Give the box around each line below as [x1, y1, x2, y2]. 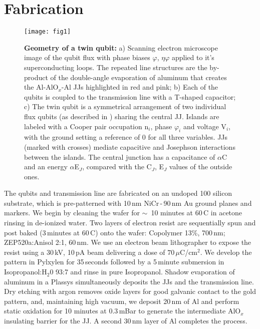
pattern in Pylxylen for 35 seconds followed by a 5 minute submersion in [4, 256, 224, 267]
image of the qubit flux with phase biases [24, 52, 150, 63]
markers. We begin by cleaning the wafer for [4, 207, 140, 218]
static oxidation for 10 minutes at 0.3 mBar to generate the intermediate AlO [4, 305, 241, 316]
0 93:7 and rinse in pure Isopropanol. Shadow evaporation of [50, 266, 235, 277]
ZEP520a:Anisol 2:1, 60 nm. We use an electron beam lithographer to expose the [4, 237, 251, 247]
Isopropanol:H [4, 266, 47, 277]
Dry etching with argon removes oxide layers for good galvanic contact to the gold [4, 286, 256, 296]
